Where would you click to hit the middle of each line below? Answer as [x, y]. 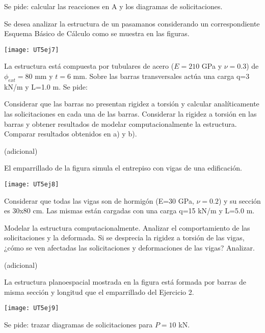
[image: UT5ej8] [32, 184]
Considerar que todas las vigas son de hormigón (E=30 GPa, [99, 200]
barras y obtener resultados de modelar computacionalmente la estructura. [121, 123]
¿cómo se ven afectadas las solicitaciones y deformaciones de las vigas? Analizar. [129, 248]
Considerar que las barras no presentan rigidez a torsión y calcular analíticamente [132, 104]
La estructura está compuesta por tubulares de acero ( [89, 66]
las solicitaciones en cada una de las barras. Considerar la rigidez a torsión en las [130, 114]
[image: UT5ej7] [32, 50]
